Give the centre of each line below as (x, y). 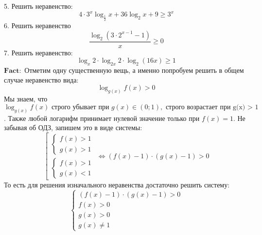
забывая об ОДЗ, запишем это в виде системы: (73, 127)
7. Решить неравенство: (38, 52)
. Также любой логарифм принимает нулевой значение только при (102, 118)
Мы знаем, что (26, 99)
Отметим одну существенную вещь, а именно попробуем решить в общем (134, 70)
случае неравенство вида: (41, 79)
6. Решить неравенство (37, 25)
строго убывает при (80, 107)
